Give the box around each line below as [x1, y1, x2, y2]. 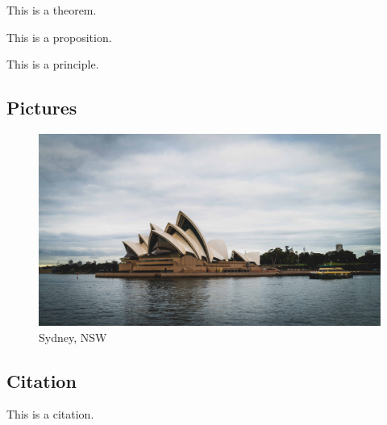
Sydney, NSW [39, 328, 107, 345]
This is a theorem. [6, 2, 97, 18]
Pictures [6, 95, 77, 120]
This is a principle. [6, 56, 99, 73]
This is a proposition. [6, 28, 112, 45]
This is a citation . [6, 406, 94, 423]
